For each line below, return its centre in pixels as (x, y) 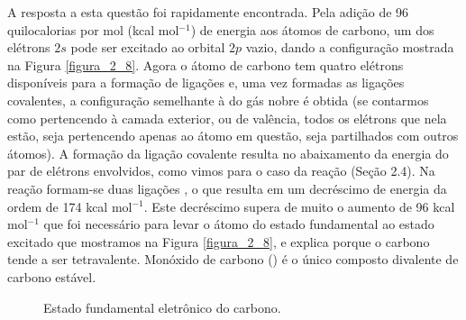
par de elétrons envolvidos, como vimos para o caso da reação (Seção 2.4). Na (221, 171)
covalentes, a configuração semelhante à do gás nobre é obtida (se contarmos (218, 100)
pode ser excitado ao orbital (148, 47)
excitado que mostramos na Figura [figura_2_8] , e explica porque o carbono (219, 241)
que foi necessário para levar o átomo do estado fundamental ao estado (239, 224)
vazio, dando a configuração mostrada (350, 47)
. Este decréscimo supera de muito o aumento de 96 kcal (299, 206)
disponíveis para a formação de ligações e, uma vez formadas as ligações (206, 82)
